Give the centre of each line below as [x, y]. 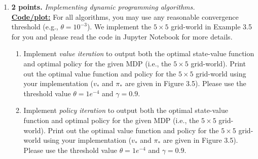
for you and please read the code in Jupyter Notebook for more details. [122, 36]
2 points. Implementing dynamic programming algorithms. [103, 7]
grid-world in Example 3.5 [211, 27]
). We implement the [119, 27]
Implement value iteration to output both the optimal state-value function [139, 53]
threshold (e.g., [35, 27]
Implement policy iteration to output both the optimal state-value [126, 110]
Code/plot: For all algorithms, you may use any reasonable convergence [125, 16]
